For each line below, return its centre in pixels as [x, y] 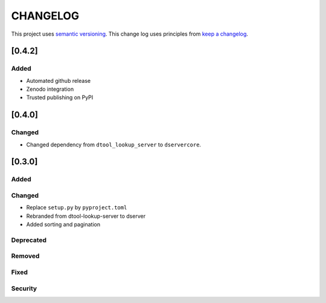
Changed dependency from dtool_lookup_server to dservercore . [114, 145]
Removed [25, 256]
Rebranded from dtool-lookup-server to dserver [86, 216]
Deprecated [29, 240]
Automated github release [58, 80]
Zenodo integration [50, 89]
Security [24, 288]
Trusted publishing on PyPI [60, 97]
